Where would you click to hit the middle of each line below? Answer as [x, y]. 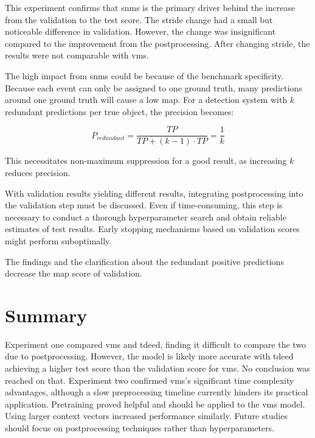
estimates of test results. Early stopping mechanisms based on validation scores [152, 229]
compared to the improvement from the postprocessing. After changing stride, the [157, 43]
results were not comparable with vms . [77, 55]
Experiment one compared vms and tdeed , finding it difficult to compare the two [156, 344]
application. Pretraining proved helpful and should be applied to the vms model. [155, 404]
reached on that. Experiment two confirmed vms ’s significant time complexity [150, 380]
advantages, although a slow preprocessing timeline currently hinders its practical [157, 392]
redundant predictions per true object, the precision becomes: [119, 111]
